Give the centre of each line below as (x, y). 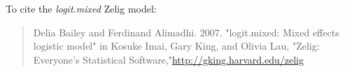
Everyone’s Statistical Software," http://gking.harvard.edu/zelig (168, 59)
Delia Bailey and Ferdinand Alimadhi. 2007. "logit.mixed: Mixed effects (186, 32)
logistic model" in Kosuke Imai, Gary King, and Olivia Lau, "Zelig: (176, 46)
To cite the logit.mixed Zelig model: (81, 8)
